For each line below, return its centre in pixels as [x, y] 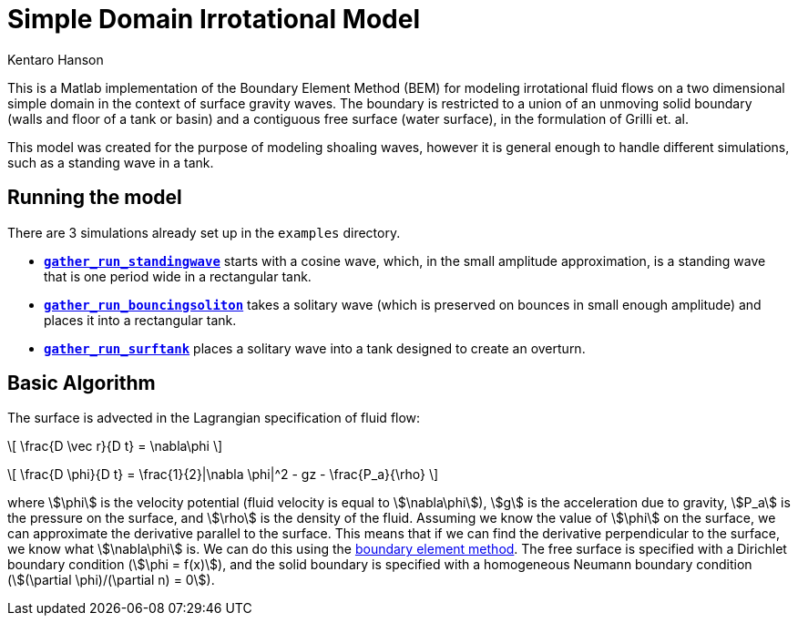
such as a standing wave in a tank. [111, 162]
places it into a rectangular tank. [140, 320]
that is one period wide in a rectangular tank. [178, 276]
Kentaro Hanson [56, 59]
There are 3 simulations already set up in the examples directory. [204, 232]
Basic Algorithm [82, 383]
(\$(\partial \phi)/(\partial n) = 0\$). [111, 580]
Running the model [95, 198]
